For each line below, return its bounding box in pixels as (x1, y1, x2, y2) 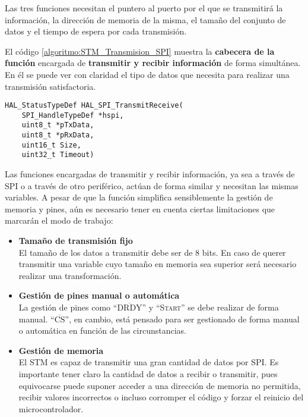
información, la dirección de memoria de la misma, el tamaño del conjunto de (5, 13, 286, 26)
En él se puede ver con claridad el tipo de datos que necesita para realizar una (5, 68, 290, 80)
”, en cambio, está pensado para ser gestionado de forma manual (65, 312, 300, 325)
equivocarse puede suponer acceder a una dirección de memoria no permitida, (18, 379, 301, 391)
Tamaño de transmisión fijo (18, 234, 133, 247)
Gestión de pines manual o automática (18, 289, 180, 302)
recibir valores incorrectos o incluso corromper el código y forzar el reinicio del (18, 391, 304, 403)
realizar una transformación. (18, 269, 122, 281)
